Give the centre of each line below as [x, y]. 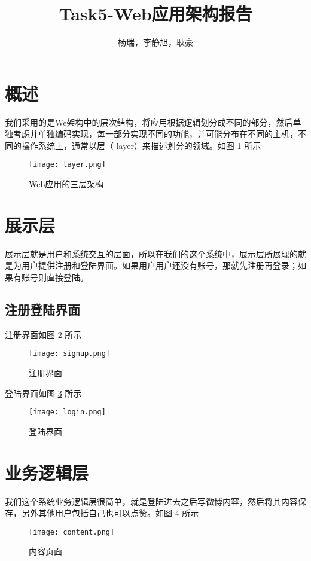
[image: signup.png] [70, 354]
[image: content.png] [72, 532]
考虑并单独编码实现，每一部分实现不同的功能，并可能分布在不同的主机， [155, 134]
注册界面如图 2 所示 [43, 334]
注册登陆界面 [42, 309]
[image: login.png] [67, 412]
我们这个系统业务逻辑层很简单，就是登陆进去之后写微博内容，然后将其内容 [151, 501]
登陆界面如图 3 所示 [43, 393]
